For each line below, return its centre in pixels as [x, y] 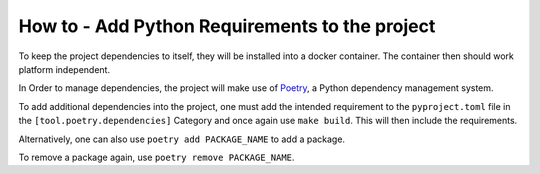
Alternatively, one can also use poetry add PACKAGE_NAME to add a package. [181, 139]
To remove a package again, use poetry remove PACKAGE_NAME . [156, 157]
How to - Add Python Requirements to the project [227, 26]
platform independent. [64, 69]
